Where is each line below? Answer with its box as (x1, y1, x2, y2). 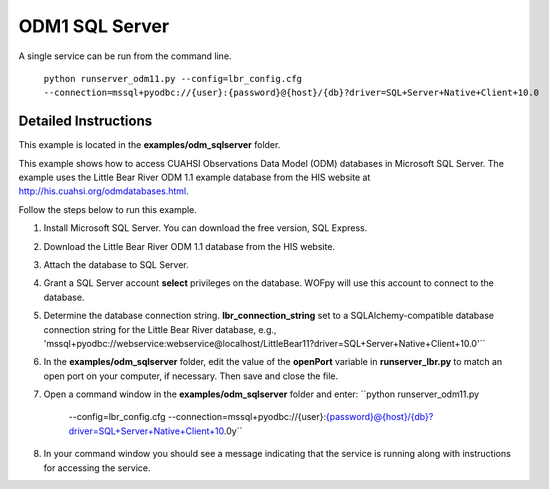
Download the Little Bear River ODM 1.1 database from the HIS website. (43, 240, 335, 252)
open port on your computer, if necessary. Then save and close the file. (43, 370, 339, 382)
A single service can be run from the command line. (18, 50, 232, 62)
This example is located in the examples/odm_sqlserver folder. (18, 139, 281, 151)
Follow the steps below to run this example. (18, 203, 197, 215)
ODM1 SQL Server (18, 15, 170, 37)
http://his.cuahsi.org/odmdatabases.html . (18, 185, 189, 197)
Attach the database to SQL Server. (43, 258, 189, 270)
